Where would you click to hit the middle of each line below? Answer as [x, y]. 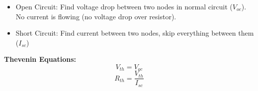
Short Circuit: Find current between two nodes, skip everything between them [135, 33]
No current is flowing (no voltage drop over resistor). [96, 16]
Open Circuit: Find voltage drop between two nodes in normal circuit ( [124, 6]
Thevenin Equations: [40, 59]
